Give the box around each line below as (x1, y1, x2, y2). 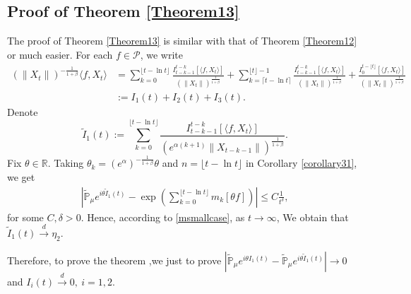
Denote (7, 104, 38, 119)
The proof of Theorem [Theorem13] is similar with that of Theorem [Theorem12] (7, 33, 357, 48)
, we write (140, 47, 183, 61)
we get (7, 169, 35, 184)
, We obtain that (276, 209, 349, 224)
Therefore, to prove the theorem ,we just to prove (7, 252, 222, 267)
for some (7, 209, 44, 224)
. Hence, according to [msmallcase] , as (81, 209, 245, 224)
